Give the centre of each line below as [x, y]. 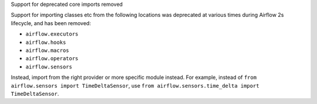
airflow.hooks [46, 42]
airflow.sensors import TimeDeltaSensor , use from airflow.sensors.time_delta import [135, 85]
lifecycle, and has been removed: [51, 23]
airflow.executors [52, 34]
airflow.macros [48, 50]
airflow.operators [52, 59]
